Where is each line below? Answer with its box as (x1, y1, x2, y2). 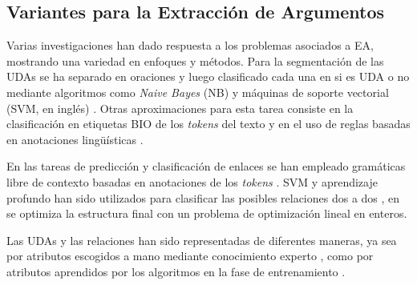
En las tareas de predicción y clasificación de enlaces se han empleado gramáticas (6, 158, 406, 175)
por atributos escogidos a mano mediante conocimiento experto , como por (6, 247, 374, 264)
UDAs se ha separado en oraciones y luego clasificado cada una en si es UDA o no (6, 68, 410, 85)
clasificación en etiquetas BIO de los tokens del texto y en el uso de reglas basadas (6, 115, 411, 132)
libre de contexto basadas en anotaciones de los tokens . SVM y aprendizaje (6, 173, 378, 190)
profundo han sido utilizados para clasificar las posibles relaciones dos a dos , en (6, 189, 400, 206)
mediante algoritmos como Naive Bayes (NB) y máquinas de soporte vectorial (6, 83, 389, 100)
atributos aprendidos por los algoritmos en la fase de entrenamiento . (6, 263, 346, 279)
